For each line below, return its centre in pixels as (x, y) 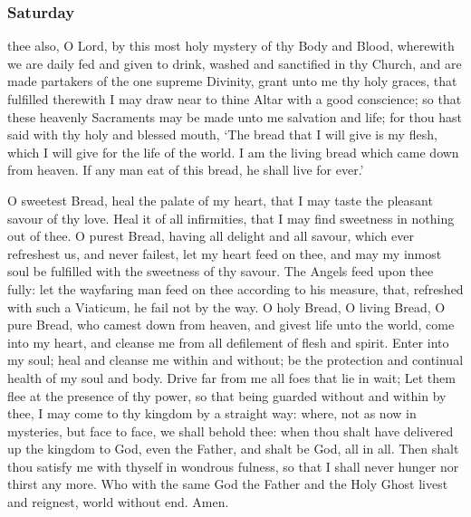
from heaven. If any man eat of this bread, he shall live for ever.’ (186, 170)
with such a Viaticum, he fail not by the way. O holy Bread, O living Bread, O (226, 306)
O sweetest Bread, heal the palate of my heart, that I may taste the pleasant (220, 200)
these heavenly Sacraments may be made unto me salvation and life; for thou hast (235, 116)
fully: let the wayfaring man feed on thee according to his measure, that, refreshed (235, 288)
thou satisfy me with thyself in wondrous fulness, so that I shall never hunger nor (233, 466)
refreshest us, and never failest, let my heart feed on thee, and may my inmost (225, 253)
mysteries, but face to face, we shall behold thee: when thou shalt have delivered (231, 431)
